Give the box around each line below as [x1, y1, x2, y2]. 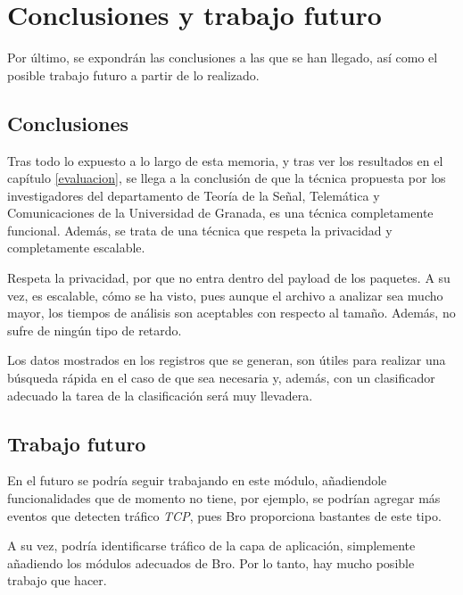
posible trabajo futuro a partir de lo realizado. [7, 65, 260, 84]
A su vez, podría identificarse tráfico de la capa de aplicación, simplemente [7, 536, 416, 555]
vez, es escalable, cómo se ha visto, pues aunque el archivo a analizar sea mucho [7, 285, 443, 304]
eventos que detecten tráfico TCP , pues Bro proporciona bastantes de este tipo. [7, 506, 442, 525]
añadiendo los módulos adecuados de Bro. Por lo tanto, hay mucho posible [7, 553, 415, 572]
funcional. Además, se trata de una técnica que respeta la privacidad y [7, 220, 393, 239]
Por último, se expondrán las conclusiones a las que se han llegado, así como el [7, 48, 438, 67]
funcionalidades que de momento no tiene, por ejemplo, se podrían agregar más [7, 489, 441, 508]
